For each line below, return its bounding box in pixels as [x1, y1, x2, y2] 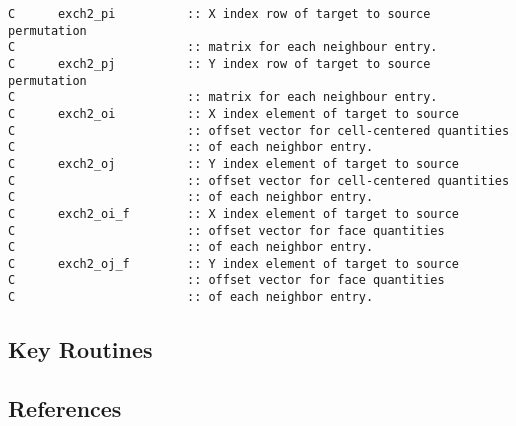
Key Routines [8, 334, 153, 365]
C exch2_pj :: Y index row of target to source [8, 56, 431, 71]
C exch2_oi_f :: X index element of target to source [8, 206, 460, 221]
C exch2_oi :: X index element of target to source [8, 106, 460, 121]
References [8, 392, 122, 423]
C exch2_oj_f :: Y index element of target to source [8, 256, 460, 271]
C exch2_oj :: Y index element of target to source [8, 156, 460, 171]
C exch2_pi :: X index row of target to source [8, 6, 431, 21]
